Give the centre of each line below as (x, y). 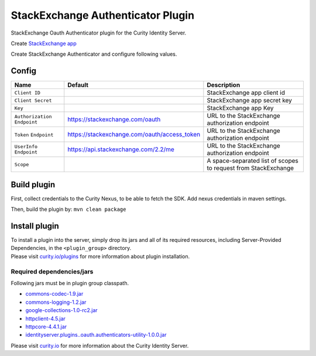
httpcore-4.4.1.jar (46, 326)
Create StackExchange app (44, 43)
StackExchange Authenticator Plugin (103, 15)
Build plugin (33, 184)
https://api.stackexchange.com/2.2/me (121, 149)
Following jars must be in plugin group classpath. (70, 283)
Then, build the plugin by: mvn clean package (68, 209)
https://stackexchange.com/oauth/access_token (134, 135)
